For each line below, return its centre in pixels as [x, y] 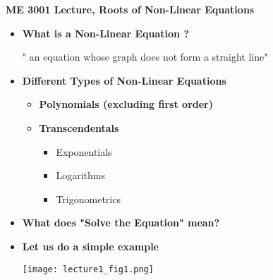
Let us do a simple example [90, 246]
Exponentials [84, 151]
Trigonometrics [88, 199]
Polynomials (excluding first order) [126, 104]
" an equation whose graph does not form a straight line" [145, 57]
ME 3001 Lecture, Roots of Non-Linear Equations [130, 9]
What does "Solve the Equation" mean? [121, 223]
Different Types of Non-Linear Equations [124, 80]
